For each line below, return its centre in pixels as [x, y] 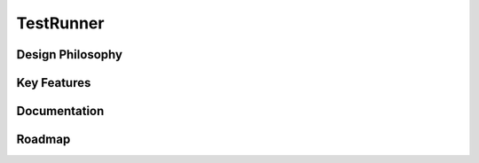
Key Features [54, 83]
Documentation [60, 111]
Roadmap [43, 140]
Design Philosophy [70, 54]
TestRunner [60, 23]
